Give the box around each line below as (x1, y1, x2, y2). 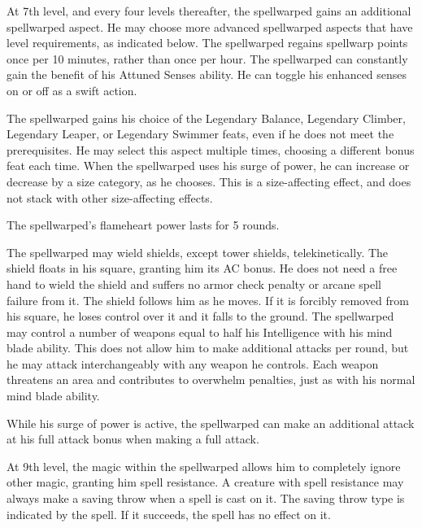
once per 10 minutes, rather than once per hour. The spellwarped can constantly (7, 50, 408, 67)
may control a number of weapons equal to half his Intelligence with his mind (7, 323, 393, 340)
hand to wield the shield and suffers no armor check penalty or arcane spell (7, 275, 381, 292)
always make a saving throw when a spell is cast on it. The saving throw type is (7, 490, 405, 507)
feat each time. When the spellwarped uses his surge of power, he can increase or (7, 157, 410, 174)
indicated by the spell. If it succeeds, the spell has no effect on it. (7, 505, 331, 522)
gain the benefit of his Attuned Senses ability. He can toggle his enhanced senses (7, 66, 407, 83)
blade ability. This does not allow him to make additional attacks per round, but (7, 339, 409, 356)
